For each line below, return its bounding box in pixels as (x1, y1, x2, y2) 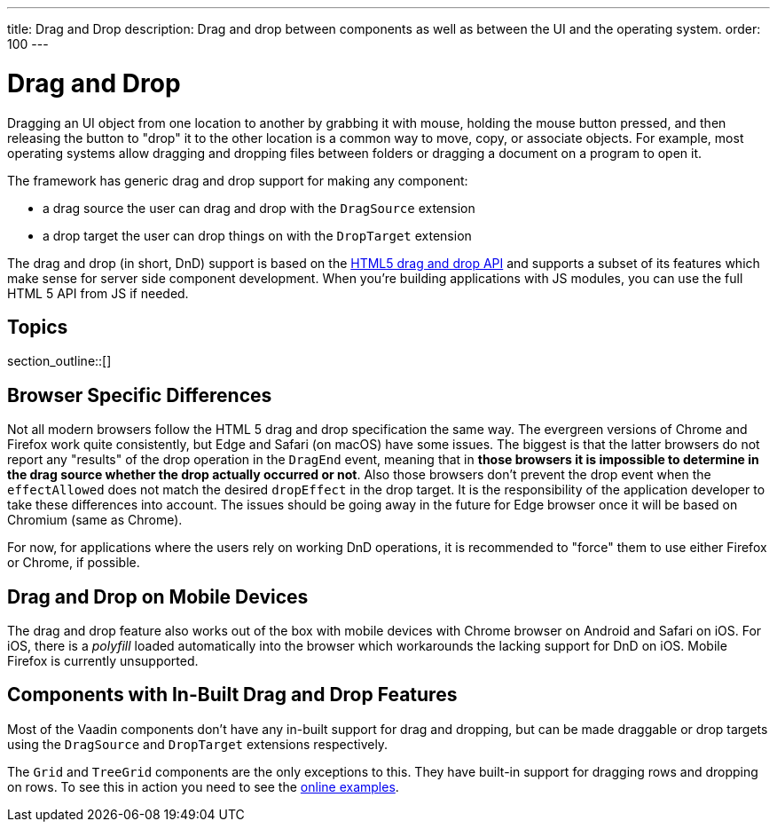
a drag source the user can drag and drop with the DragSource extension (43, 200, 475, 216)
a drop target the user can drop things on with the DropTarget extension (43, 227, 472, 243)
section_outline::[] (7, 353, 112, 369)
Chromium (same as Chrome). (7, 512, 183, 528)
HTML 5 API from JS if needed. (7, 285, 189, 301)
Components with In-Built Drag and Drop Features (7, 683, 458, 707)
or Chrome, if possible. (7, 555, 140, 571)
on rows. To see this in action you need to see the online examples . (7, 778, 399, 794)
